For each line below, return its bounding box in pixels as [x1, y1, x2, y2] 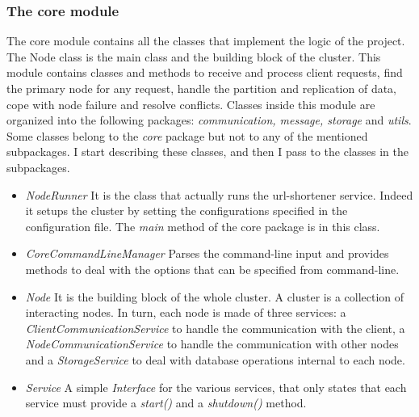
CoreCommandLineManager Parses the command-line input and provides [25, 245, 389, 262]
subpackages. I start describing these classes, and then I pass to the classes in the [6, 143, 409, 160]
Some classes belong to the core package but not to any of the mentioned [6, 127, 368, 144]
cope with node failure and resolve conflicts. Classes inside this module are [6, 95, 375, 112]
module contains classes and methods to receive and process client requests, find [6, 64, 403, 81]
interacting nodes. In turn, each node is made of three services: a [25, 304, 346, 321]
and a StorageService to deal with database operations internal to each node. [25, 351, 405, 368]
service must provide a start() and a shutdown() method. [25, 394, 307, 411]
